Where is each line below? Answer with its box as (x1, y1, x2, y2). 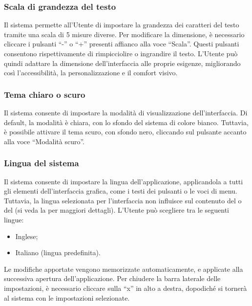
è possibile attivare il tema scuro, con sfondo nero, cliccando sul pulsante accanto (4, 127, 247, 137)
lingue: (4, 214, 24, 224)
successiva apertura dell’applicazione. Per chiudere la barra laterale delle (4, 273, 221, 284)
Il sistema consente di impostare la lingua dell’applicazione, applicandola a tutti (4, 176, 243, 186)
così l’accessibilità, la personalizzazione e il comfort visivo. (4, 67, 178, 78)
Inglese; (15, 231, 38, 241)
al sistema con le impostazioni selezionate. (4, 292, 130, 303)
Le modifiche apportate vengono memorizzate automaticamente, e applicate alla (4, 263, 243, 274)
